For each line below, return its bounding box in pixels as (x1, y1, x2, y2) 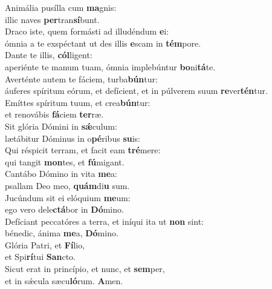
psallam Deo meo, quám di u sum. (5, 179, 130, 191)
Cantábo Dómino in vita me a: (5, 167, 117, 180)
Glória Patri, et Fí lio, (5, 238, 85, 251)
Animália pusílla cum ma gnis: (5, 1, 117, 13)
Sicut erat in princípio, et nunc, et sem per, (5, 262, 165, 275)
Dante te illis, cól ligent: (5, 48, 92, 61)
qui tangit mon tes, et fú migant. (5, 155, 125, 168)
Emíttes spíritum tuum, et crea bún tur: (5, 96, 151, 108)
